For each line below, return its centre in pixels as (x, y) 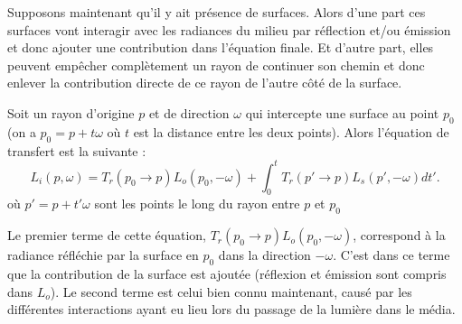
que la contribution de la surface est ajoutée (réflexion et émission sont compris (227, 274)
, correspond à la (399, 235)
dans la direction (264, 255)
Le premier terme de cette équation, (107, 235)
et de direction (189, 112)
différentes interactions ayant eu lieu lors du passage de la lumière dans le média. (231, 309)
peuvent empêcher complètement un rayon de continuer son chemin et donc (216, 65)
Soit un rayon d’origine (71, 112)
